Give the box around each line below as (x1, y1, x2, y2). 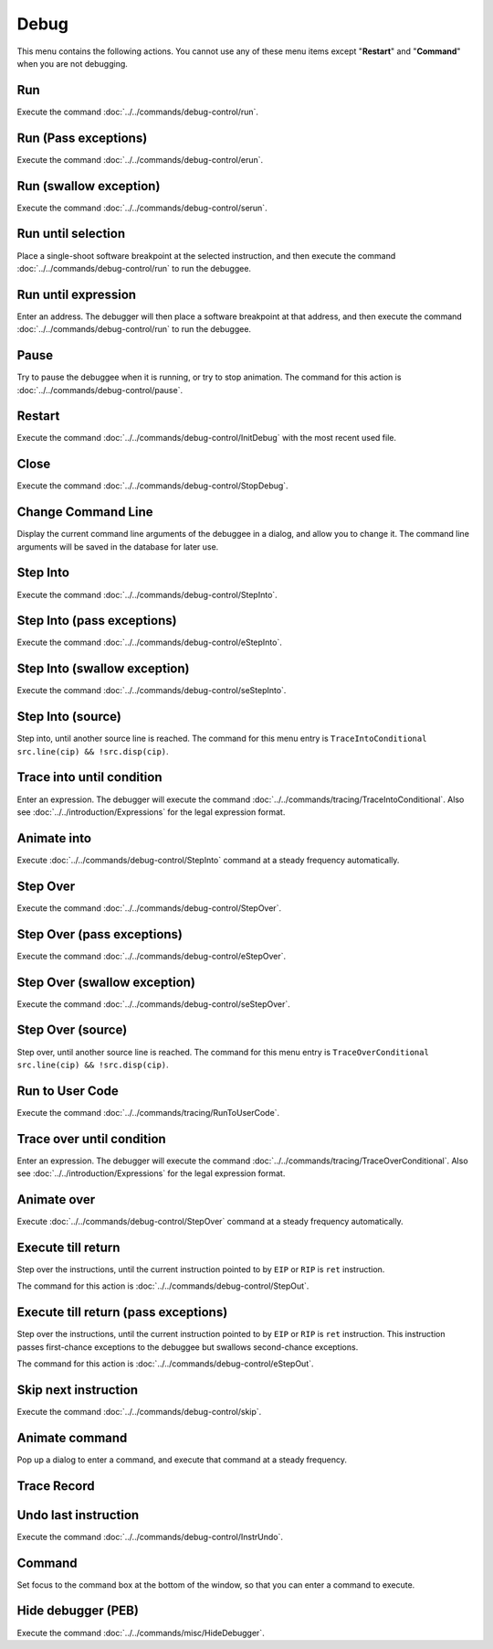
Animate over (16, 1192, 96, 1207)
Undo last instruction (16, 1507, 140, 1523)
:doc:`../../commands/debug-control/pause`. (16, 384, 183, 395)
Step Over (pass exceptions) (16, 926, 183, 942)
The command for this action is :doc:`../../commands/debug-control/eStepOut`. (16, 1358, 314, 1369)
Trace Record (16, 1478, 95, 1494)
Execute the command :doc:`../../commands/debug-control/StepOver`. (16, 902, 282, 914)
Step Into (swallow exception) (16, 661, 190, 677)
